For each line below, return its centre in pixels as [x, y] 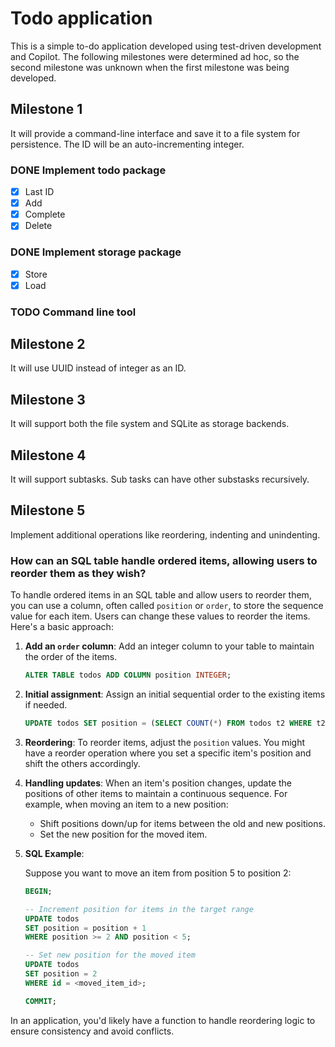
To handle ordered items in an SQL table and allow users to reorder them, [161, 595]
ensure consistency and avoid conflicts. [92, 1031]
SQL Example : [54, 853]
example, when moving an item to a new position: [126, 804]
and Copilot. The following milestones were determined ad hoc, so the [155, 56]
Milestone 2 [48, 344]
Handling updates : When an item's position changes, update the [158, 783]
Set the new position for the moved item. [123, 834]
